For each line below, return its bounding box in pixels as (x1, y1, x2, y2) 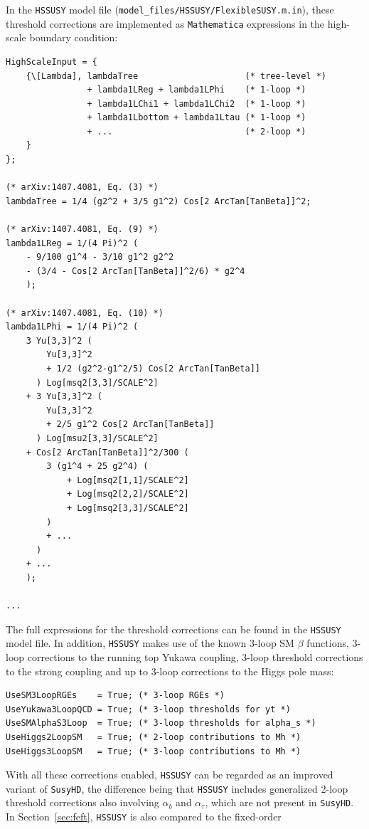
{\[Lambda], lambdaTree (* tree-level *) (26, 70, 327, 81)
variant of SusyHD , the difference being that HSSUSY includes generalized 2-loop (6, 781, 348, 796)
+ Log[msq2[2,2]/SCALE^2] (66, 489, 189, 500)
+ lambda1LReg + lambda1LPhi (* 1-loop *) (87, 85, 306, 95)
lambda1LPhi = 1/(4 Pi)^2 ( (6, 322, 139, 332)
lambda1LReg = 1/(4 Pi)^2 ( (6, 238, 139, 248)
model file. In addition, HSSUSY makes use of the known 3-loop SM (6, 635, 294, 650)
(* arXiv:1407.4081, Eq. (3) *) (6, 182, 159, 193)
